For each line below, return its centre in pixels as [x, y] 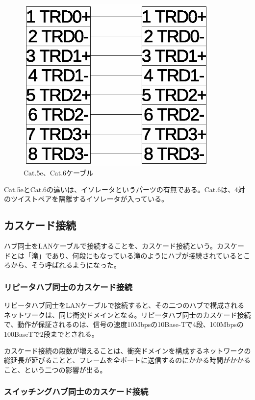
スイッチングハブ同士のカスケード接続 [76, 391]
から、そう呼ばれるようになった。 [65, 265]
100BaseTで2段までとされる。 [51, 334]
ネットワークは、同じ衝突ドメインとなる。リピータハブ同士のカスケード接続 [127, 314]
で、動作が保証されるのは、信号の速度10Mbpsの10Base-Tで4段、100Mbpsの [124, 324]
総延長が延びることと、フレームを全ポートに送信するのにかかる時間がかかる [127, 360]
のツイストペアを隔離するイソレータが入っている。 [86, 199]
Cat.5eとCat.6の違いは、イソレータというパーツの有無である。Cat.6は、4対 [125, 189]
